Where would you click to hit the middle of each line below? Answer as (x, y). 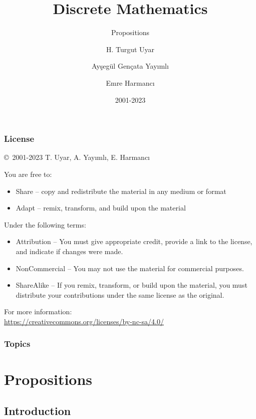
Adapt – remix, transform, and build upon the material (101, 208)
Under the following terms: (45, 224)
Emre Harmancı (130, 82)
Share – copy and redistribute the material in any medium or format (121, 191)
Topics (17, 344)
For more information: (38, 311)
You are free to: (28, 174)
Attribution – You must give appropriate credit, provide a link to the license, (134, 241)
